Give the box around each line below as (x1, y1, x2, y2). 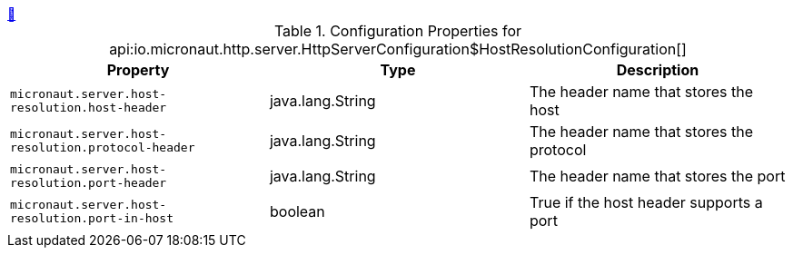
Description (616, 61, 699, 79)
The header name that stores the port (529, 167, 786, 185)
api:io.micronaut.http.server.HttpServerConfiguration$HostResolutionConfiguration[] (109, 40, 687, 58)
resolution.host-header (10, 101, 167, 114)
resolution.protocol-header (10, 141, 195, 154)
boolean (269, 202, 325, 221)
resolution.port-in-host (10, 211, 174, 225)
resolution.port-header (10, 176, 167, 190)
